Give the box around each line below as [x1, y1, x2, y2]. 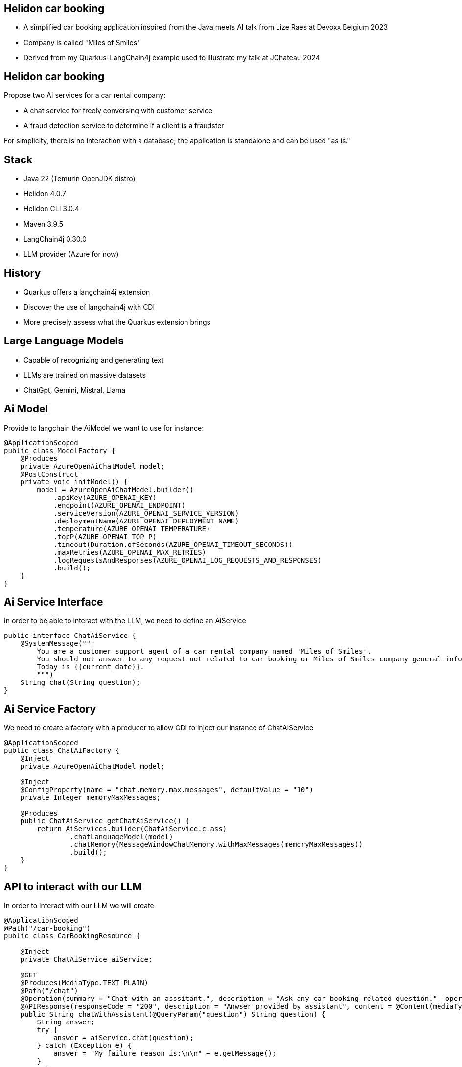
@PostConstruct [20, 470, 78, 478]
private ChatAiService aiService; [20, 955, 153, 964]
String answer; [37, 1018, 95, 1026]
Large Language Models [4, 335, 124, 347]
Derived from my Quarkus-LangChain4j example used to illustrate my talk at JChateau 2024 [23, 53, 320, 62]
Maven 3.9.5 [23, 220, 64, 228]
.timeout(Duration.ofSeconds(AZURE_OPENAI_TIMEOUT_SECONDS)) [53, 540, 293, 548]
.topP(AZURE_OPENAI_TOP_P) [53, 532, 157, 541]
